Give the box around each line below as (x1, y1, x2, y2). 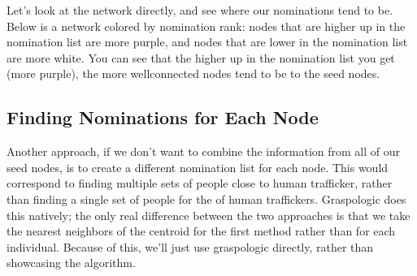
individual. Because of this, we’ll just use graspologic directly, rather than (7, 238, 374, 255)
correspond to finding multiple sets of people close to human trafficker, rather (7, 175, 393, 192)
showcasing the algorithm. (7, 254, 136, 271)
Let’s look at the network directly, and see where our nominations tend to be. (7, 2, 393, 18)
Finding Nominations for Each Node (7, 105, 319, 130)
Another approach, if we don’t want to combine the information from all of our (7, 143, 401, 160)
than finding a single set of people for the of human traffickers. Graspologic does (7, 190, 406, 207)
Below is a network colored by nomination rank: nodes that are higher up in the (7, 17, 406, 34)
